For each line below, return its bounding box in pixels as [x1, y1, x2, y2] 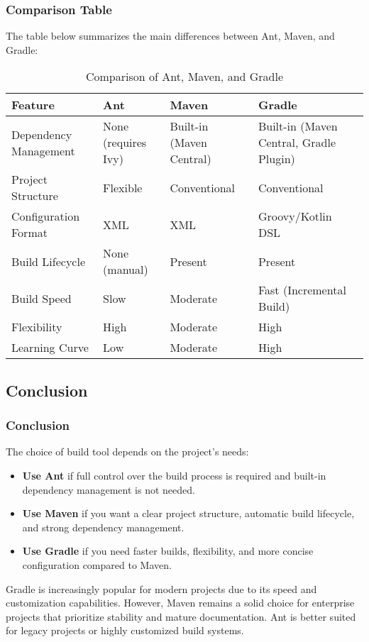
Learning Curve [11, 339, 89, 356]
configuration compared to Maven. [22, 557, 172, 572]
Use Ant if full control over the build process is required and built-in [22, 468, 326, 482]
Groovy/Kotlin [258, 208, 332, 225]
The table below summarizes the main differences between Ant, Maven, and [6, 28, 335, 43]
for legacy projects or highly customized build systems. [6, 623, 244, 638]
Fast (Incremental [258, 282, 346, 299]
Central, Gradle [258, 134, 336, 151]
